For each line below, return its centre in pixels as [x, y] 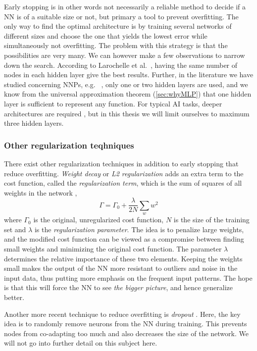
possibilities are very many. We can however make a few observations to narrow [125, 55]
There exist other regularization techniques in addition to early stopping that [121, 163]
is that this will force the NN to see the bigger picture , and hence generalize [119, 287]
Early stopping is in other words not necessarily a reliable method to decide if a [125, 6]
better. [14, 297]
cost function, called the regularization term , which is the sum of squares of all [123, 183]
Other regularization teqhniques [69, 145]
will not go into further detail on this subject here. [81, 343]
